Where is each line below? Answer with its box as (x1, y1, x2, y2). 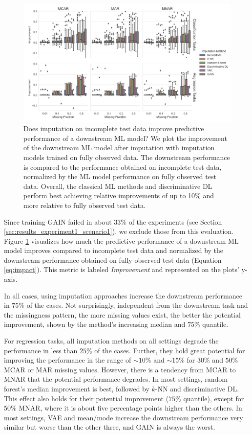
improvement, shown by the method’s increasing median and (4, 319, 186, 329)
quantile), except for (183, 393, 244, 403)
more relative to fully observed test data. (23, 200, 146, 210)
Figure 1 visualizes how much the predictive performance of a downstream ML (4, 235, 239, 246)
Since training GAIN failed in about (4, 216, 112, 227)
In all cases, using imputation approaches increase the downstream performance (4, 290, 242, 300)
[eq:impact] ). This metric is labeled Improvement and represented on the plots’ (4, 264, 239, 275)
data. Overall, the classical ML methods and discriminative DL (23, 181, 212, 191)
